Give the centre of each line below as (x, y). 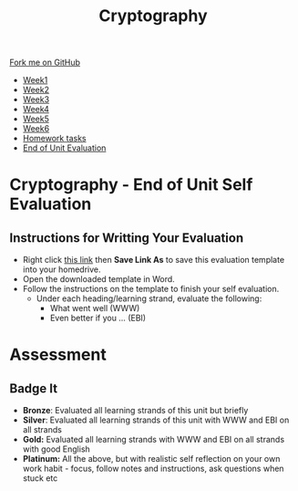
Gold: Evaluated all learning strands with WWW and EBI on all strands (154, 440)
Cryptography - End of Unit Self (131, 185)
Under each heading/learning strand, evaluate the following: (149, 298)
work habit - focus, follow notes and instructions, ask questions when (153, 469)
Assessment (58, 355)
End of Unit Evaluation (64, 148)
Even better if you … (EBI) (98, 318)
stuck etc (40, 478)
